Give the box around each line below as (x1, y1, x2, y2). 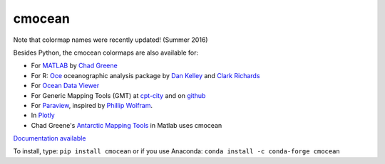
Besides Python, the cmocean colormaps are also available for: (13, 48, 199, 57)
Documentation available (13, 134, 86, 143)
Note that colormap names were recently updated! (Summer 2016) (13, 35, 208, 44)
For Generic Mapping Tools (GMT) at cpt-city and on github (31, 91, 206, 99)
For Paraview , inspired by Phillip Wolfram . (31, 101, 153, 109)
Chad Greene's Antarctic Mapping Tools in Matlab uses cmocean (31, 121, 222, 129)
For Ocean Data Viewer (31, 82, 100, 90)
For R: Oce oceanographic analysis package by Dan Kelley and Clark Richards (31, 71, 260, 80)
